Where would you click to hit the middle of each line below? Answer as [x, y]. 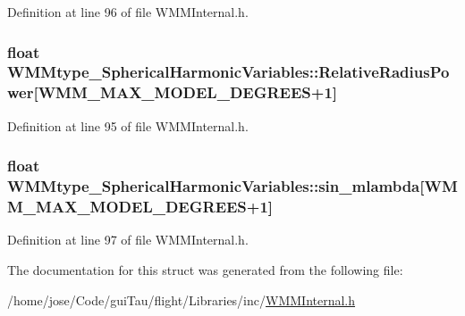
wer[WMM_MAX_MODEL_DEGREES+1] [173, 92]
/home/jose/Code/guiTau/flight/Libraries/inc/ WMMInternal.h [182, 299]
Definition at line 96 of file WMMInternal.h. [128, 12]
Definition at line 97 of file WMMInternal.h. [128, 240]
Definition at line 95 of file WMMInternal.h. [128, 125]
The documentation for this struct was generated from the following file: [205, 269]
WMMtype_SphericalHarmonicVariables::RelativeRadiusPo [228, 72]
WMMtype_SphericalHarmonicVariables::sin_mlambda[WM [232, 186]
